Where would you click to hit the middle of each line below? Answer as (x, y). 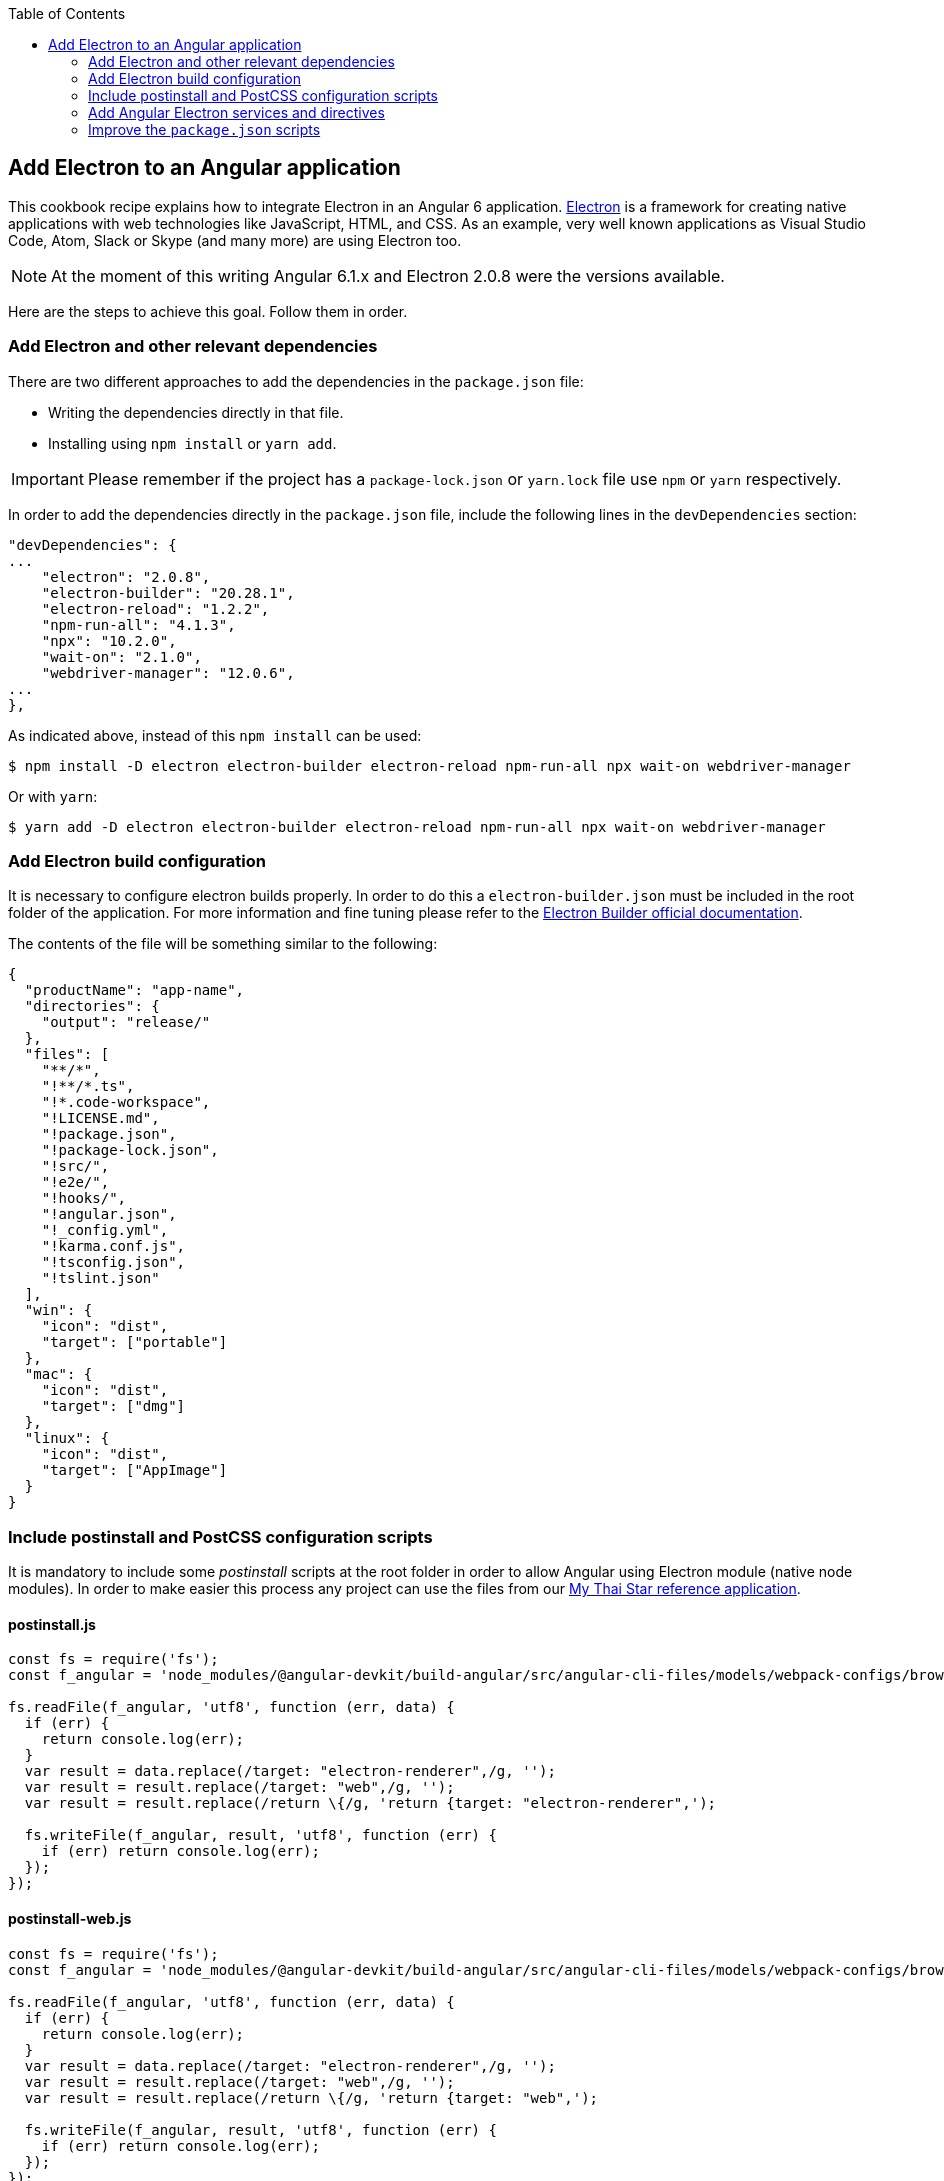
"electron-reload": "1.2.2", (155, 608)
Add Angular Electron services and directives (236, 112)
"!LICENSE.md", (100, 1118)
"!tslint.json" (100, 1278)
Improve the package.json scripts (204, 129)
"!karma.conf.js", (113, 1246)
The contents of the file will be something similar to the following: (223, 944)
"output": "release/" (126, 1022)
